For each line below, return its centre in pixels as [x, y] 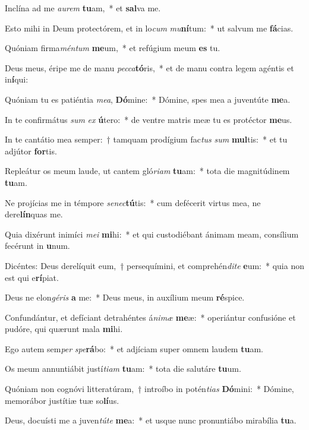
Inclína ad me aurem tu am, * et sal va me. [83, 8]
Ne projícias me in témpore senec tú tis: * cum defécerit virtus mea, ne [133, 202]
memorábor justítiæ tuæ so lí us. [62, 400]
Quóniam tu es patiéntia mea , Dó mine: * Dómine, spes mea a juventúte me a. [148, 99]
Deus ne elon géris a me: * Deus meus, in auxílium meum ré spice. [125, 297]
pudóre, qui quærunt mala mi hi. [64, 329]
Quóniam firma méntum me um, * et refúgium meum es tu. [113, 48]
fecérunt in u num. [37, 246]
